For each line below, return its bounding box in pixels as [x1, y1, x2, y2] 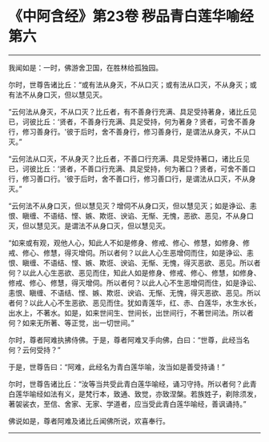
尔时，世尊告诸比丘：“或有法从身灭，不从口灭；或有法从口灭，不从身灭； [8, 79, 251, 89]
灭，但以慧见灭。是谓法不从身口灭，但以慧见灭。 [8, 221, 170, 231]
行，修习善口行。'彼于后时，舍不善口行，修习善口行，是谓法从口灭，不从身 [8, 174, 256, 183]
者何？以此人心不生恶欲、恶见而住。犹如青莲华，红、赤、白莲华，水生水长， [8, 298, 261, 307]
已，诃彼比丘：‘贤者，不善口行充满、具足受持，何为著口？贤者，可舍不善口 [8, 163, 256, 173]
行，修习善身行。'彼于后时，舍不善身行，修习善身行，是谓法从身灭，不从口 [8, 127, 256, 136]
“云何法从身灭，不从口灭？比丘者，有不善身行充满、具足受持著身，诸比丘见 [8, 106, 258, 116]
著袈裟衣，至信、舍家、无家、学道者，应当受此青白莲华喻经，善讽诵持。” [8, 399, 247, 408]
